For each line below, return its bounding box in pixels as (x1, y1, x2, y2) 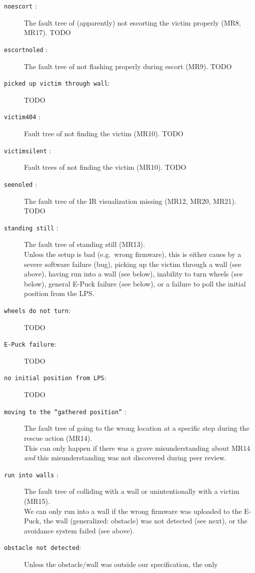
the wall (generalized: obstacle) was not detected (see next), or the (43, 515, 247, 526)
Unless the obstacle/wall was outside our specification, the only (24, 558, 218, 569)
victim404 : (4, 111, 40, 122)
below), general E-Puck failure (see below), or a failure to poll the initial (24, 278, 246, 289)
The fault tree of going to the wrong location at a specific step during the (24, 423, 249, 433)
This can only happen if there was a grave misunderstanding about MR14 (24, 442, 250, 453)
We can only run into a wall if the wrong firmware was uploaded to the (24, 505, 242, 516)
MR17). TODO (24, 27, 71, 38)
